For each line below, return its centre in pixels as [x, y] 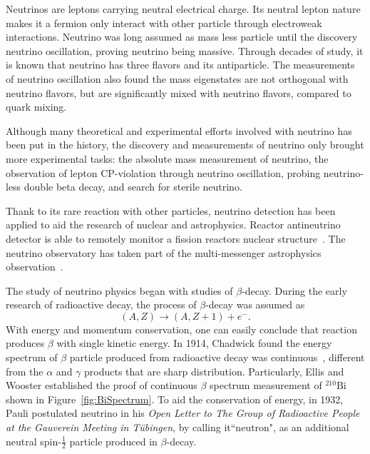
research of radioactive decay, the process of [101, 304]
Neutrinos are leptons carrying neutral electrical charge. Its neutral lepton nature [183, 9]
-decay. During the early [294, 290]
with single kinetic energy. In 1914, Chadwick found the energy [194, 343]
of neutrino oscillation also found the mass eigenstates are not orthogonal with [177, 78]
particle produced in [113, 441]
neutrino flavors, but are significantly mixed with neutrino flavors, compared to [179, 92]
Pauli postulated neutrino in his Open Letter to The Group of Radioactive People [183, 413]
